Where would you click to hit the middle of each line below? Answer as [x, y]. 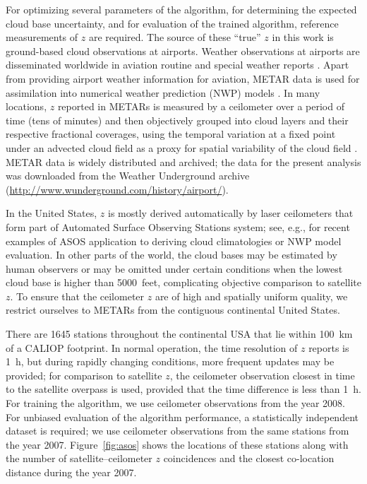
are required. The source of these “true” [175, 37]
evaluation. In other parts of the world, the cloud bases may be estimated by [172, 255]
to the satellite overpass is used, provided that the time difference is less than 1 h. [183, 389]
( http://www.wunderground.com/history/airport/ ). [117, 189]
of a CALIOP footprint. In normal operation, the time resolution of [152, 347]
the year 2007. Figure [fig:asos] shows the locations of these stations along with [177, 444]
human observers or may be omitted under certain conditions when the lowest [174, 268]
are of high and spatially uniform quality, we [251, 296]
